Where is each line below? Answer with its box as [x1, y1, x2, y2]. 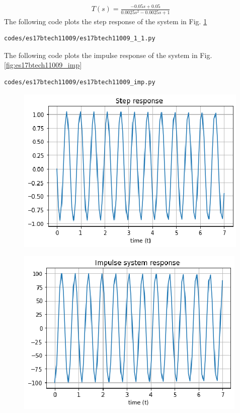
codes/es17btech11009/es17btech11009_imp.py [4, 79, 155, 86]
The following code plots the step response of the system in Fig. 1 [4, 16, 207, 26]
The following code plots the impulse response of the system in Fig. [4, 49, 212, 60]
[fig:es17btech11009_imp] [4, 60, 82, 70]
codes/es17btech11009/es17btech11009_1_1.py [4, 35, 155, 42]
